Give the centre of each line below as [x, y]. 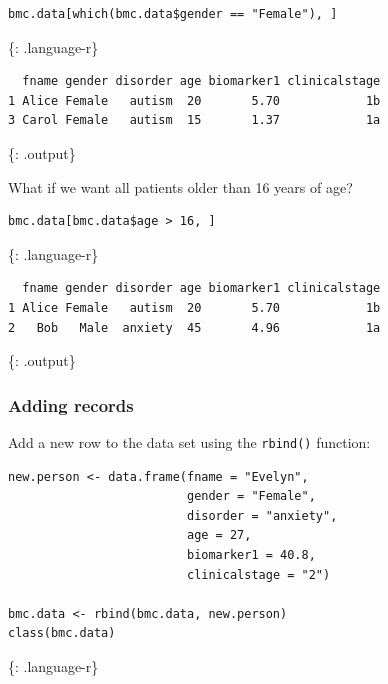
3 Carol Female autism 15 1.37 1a [194, 120]
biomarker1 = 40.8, [251, 554]
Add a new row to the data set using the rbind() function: [189, 441]
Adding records [71, 404]
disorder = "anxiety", [262, 515]
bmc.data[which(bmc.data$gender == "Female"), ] [173, 14]
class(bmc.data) [62, 633]
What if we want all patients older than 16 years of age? [180, 186]
